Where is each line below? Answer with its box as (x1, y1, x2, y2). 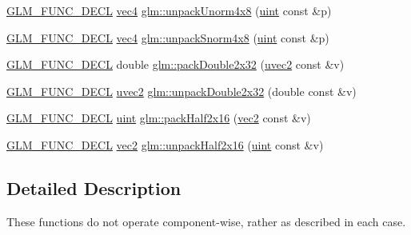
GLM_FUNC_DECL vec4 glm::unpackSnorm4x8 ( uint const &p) (6, 29, 329, 46)
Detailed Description (6, 175, 182, 200)
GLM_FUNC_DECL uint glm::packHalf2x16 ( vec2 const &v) (6, 110, 311, 126)
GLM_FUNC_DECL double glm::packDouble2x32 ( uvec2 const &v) (6, 56, 345, 73)
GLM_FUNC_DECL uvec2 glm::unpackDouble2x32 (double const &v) (6, 82, 357, 99)
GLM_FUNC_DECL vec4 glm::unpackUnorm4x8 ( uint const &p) (6, 2, 332, 18)
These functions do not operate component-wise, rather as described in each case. (6, 213, 406, 229)
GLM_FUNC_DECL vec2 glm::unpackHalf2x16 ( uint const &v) (6, 136, 324, 153)
